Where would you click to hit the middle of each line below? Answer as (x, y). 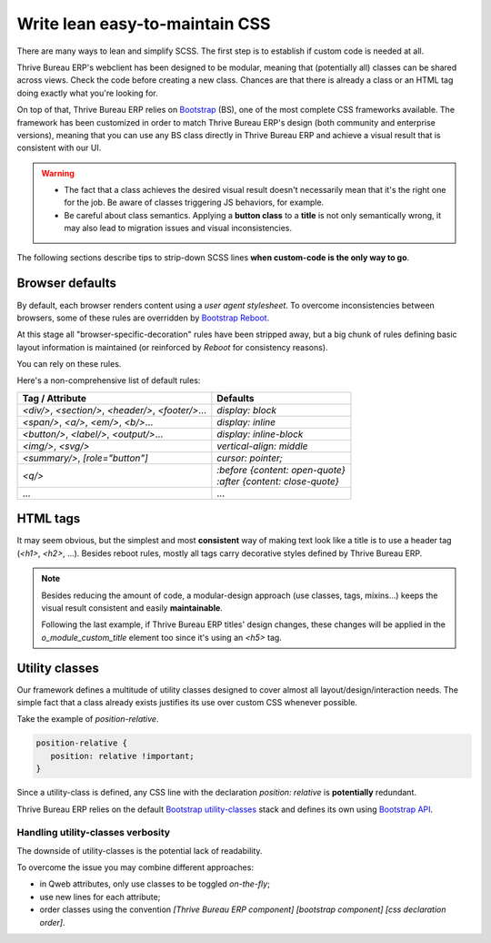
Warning (58, 173)
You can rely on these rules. (69, 364)
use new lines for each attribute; (100, 897)
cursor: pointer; (250, 458)
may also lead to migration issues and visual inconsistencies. (178, 228)
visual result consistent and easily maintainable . (132, 608)
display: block (247, 410)
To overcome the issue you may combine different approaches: (135, 867)
